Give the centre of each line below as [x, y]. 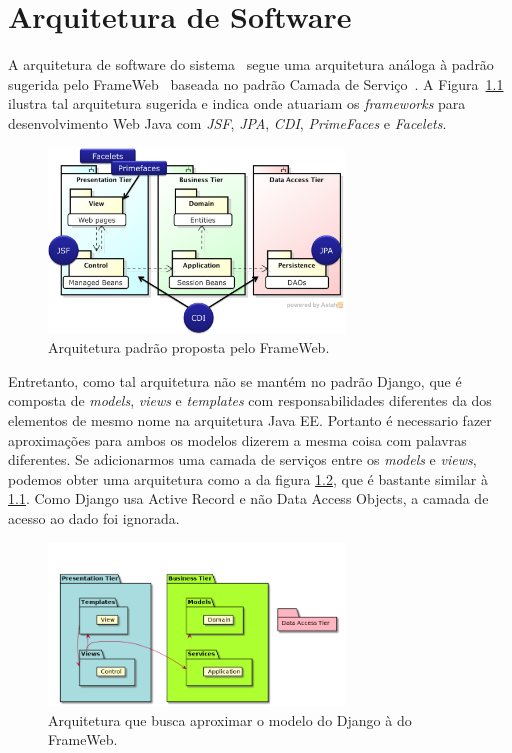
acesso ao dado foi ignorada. [94, 517]
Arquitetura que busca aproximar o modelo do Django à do [230, 719]
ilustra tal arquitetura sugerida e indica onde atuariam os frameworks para [237, 103]
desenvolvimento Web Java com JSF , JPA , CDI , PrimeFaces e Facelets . [227, 122]
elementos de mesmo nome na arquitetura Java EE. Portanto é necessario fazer [250, 419]
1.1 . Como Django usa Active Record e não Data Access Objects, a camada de [248, 498]
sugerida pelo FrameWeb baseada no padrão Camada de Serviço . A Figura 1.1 [256, 83]
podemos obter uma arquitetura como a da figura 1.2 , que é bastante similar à [248, 478]
